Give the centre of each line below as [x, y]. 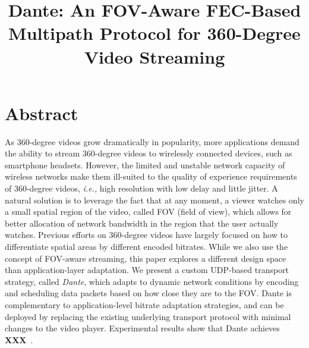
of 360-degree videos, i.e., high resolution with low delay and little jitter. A [141, 188]
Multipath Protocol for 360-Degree [154, 33]
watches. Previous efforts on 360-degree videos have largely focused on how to [146, 235]
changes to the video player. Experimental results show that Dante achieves [142, 328]
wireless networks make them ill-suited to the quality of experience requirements [151, 176]
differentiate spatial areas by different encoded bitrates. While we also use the [146, 247]
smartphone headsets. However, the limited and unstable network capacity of [145, 164]
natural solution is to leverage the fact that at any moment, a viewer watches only [154, 200]
